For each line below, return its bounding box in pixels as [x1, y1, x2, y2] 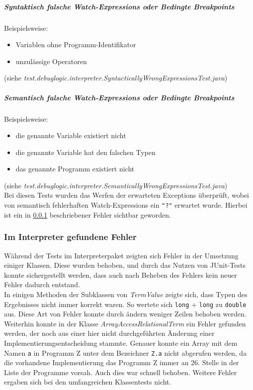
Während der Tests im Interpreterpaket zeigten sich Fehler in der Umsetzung [4, 250, 239, 260]
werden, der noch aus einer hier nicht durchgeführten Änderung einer [4, 328, 215, 338]
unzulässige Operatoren [15, 56, 87, 66]
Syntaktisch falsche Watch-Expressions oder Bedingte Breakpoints [4, 1, 235, 11]
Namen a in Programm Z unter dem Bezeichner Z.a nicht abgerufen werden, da [4, 347, 247, 358]
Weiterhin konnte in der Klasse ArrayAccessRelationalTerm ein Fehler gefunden [4, 318, 246, 328]
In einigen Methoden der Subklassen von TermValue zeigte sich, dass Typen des [4, 289, 248, 299]
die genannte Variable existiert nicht [15, 130, 126, 141]
